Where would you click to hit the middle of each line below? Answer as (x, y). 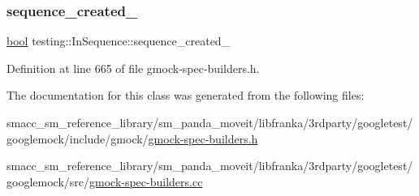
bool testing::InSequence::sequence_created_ (119, 41)
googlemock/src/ (48, 181)
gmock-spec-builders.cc (146, 181)
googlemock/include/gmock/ (78, 138)
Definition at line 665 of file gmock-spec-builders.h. (133, 68)
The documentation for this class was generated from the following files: (186, 95)
